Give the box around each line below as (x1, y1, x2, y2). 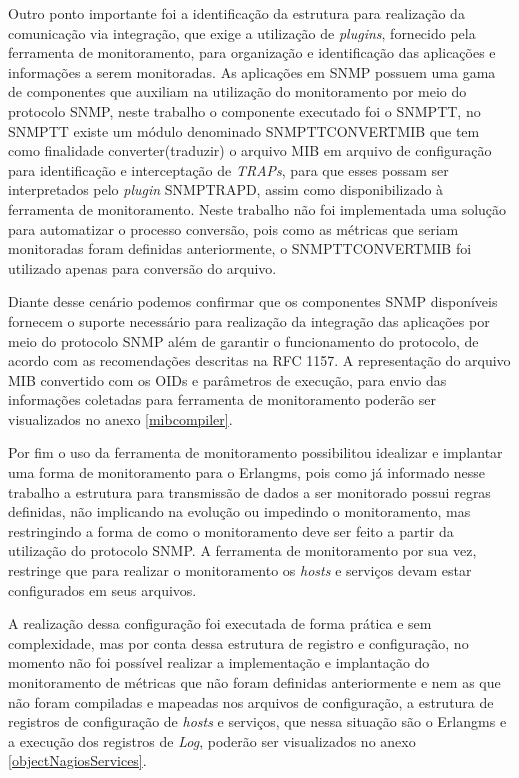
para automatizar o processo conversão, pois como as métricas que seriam (8, 218, 459, 239)
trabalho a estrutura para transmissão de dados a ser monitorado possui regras (8, 481, 491, 502)
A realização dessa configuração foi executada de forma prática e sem (8, 613, 432, 634)
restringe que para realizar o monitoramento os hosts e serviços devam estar (8, 560, 472, 581)
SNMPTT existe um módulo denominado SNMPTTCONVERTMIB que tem (8, 120, 480, 141)
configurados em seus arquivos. (8, 579, 197, 600)
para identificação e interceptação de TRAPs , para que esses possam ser (8, 159, 449, 180)
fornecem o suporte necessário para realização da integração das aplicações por (8, 310, 490, 331)
